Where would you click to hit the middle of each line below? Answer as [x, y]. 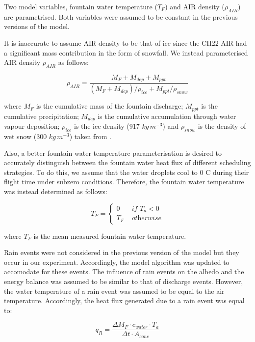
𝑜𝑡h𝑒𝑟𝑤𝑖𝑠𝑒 [147, 218]
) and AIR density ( [195, 6]
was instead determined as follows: [56, 191]
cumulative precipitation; [41, 116]
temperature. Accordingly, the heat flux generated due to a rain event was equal [124, 300]
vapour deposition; [32, 126]
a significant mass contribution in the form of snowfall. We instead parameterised [126, 52]
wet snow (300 [25, 136]
